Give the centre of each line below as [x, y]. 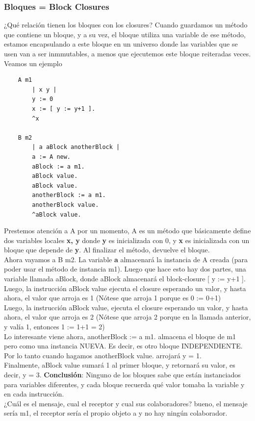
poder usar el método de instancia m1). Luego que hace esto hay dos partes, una [125, 269]
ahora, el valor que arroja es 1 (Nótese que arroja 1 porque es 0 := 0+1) [113, 298]
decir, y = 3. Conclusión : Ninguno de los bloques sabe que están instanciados [122, 374]
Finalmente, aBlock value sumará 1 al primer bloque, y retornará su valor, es [120, 365]
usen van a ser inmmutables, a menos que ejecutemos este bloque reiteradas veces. [127, 53]
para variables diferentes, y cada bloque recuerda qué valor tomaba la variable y [124, 384]
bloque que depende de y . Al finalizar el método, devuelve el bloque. [107, 250]
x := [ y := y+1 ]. [64, 109]
